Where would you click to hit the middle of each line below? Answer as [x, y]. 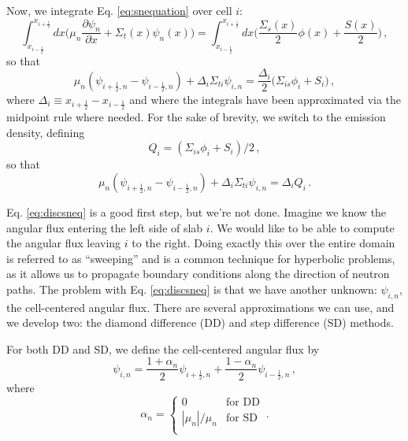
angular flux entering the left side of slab [105, 227]
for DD [243, 403]
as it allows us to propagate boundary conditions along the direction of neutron [198, 274]
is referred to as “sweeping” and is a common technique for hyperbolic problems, [201, 258]
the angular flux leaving [64, 243]
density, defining [46, 132]
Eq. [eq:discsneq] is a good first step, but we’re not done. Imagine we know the [197, 211]
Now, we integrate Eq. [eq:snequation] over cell [119, 10]
